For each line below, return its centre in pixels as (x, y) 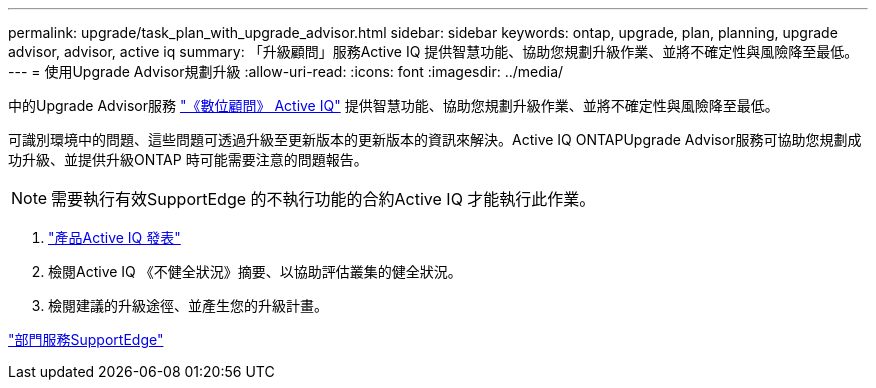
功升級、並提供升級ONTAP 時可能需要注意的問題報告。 (188, 159)
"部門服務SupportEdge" (86, 339)
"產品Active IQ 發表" (114, 237)
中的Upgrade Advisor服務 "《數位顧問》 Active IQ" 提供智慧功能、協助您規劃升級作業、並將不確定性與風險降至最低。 (393, 105)
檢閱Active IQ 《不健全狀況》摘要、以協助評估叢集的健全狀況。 (255, 271)
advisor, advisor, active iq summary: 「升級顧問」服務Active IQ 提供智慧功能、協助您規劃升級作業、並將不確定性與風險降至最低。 (433, 51)
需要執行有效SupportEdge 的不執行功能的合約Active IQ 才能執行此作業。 (323, 199)
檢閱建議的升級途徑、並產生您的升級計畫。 (188, 305)
